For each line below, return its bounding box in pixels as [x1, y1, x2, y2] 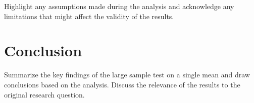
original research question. [4, 89, 85, 99]
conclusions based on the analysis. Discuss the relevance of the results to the [4, 79, 240, 89]
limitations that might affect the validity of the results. [4, 11, 174, 21]
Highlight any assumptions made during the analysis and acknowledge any [4, 1, 234, 11]
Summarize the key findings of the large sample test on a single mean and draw [4, 69, 250, 80]
